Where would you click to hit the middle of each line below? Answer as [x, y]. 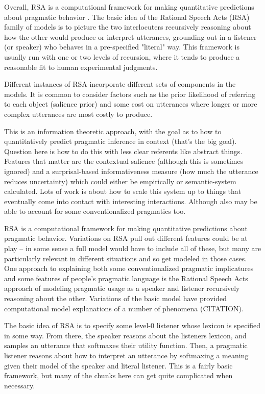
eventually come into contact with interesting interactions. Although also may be [131, 201]
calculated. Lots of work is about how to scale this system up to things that [123, 191]
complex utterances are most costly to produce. [78, 114]
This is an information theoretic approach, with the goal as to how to [113, 131]
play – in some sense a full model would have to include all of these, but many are [133, 248]
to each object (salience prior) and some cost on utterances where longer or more [131, 104]
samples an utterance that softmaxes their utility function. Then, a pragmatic [126, 345]
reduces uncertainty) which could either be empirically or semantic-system [120, 181]
